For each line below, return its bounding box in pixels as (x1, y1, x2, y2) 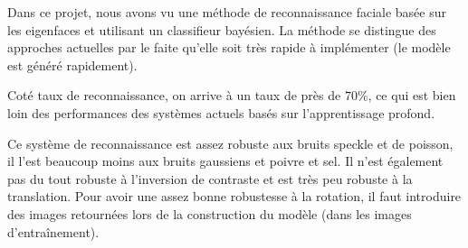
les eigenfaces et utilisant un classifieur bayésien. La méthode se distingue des (7, 20, 436, 39)
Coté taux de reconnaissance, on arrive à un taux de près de (7, 86, 341, 105)
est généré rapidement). (7, 55, 138, 74)
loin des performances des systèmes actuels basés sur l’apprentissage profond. (7, 103, 435, 122)
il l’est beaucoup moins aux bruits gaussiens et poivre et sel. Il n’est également (7, 152, 444, 170)
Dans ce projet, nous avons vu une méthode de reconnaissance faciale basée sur (7, 3, 446, 21)
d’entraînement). (7, 222, 100, 241)
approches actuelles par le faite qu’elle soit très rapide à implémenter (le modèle (7, 38, 451, 57)
